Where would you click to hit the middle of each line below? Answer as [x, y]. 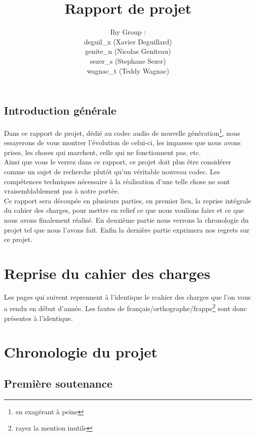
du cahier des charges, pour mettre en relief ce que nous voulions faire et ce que [124, 210]
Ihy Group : [128, 32]
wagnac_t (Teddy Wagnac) [128, 70]
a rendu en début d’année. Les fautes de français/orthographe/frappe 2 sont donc [126, 308]
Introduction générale [60, 110]
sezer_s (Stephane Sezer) [128, 60]
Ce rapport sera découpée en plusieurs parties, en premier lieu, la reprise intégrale [128, 200]
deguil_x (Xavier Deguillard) [128, 41]
